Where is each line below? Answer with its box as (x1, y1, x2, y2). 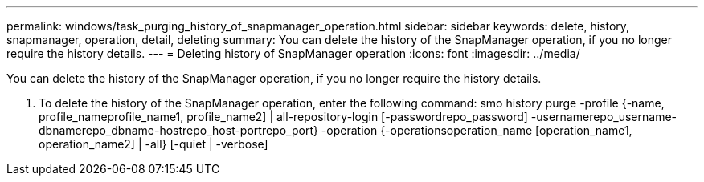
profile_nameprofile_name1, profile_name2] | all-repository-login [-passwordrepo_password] (39, 110, 528, 123)
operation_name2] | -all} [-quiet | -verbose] (39, 137, 268, 151)
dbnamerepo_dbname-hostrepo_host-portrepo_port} (39, 123, 318, 137)
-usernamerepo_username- (530, 110, 677, 123)
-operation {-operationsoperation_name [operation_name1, (321, 123, 632, 137)
